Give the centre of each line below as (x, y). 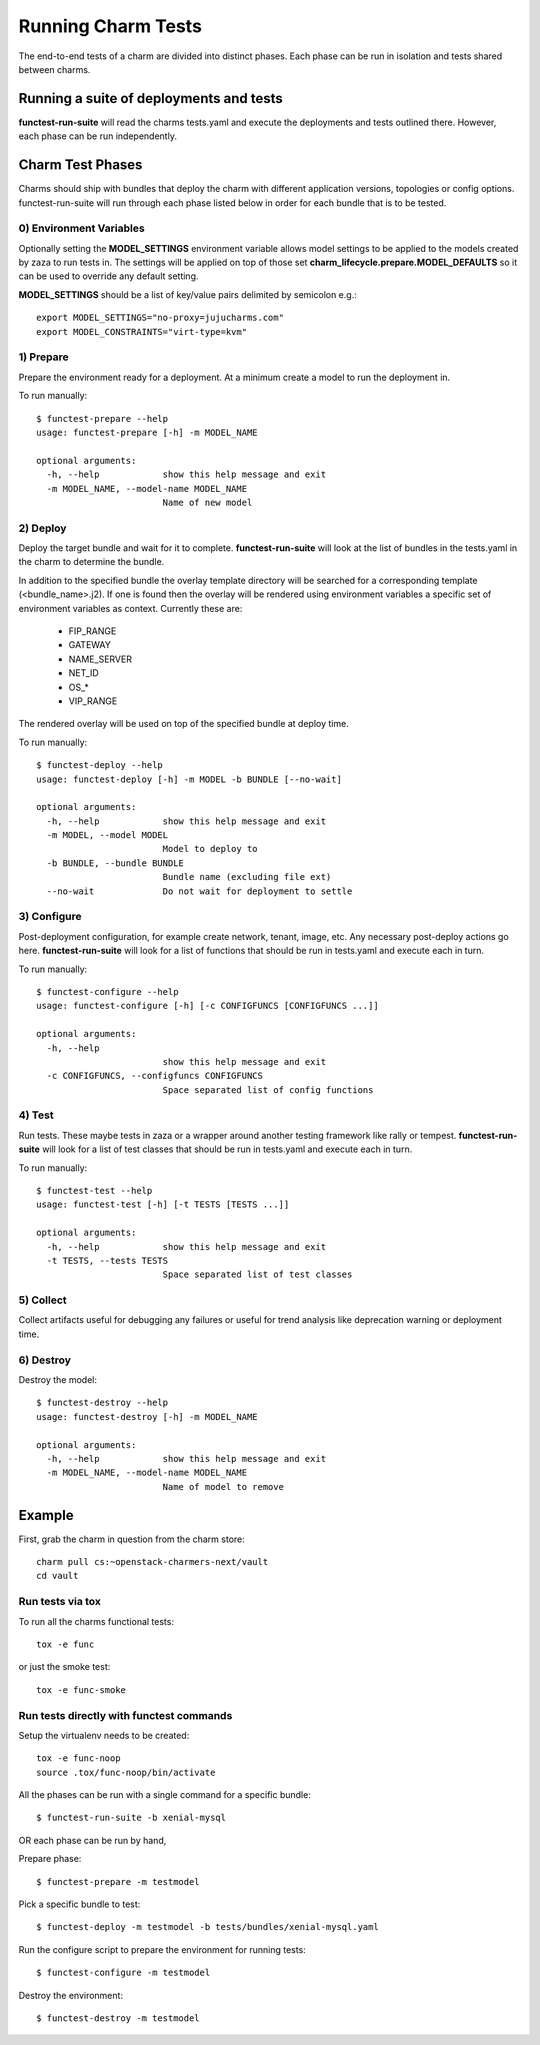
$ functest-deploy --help (100, 765)
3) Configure (50, 917)
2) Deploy (42, 528)
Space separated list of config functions (268, 1089)
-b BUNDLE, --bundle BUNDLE (115, 863)
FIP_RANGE (92, 631)
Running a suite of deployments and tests (151, 98)
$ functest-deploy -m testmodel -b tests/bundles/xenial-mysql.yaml (207, 1927)
